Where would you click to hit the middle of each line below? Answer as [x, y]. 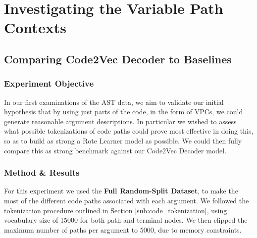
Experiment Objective [49, 83]
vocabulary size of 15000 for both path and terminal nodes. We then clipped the [126, 220]
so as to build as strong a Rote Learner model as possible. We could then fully [123, 140]
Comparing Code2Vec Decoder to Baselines [118, 59]
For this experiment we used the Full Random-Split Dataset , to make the [121, 191]
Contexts [35, 27]
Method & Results [42, 172]
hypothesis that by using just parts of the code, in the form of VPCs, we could [124, 112]
